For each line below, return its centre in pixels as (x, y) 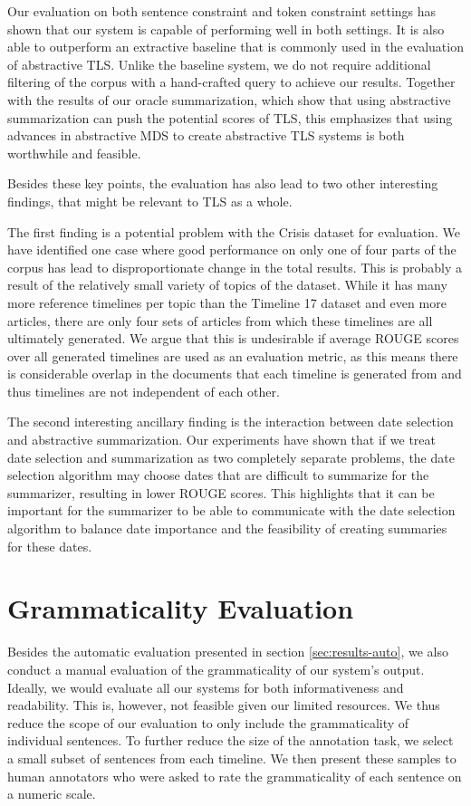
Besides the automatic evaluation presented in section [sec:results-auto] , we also (228, 652)
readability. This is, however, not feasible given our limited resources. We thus (224, 705)
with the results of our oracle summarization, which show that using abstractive (229, 99)
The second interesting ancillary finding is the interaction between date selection (231, 422)
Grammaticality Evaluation (181, 608)
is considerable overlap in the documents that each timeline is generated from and (235, 374)
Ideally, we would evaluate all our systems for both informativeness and (206, 687)
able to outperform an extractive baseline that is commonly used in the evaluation (235, 47)
